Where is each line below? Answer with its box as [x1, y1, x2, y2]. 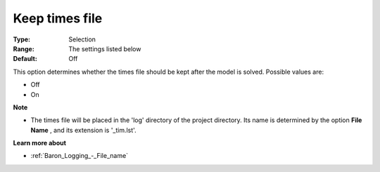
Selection [68, 35, 96, 44]
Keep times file [13, 11, 103, 26]
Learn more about [13, 139, 67, 147]
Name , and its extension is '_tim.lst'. [30, 126, 137, 134]
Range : [13, 44, 34, 53]
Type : [13, 35, 31, 44]
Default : [13, 55, 38, 63]
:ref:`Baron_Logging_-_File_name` [30, 152, 129, 160]
